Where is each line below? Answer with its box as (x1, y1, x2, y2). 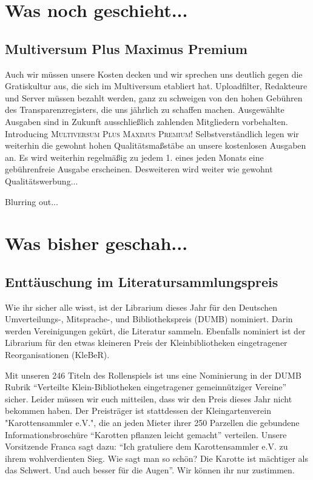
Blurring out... (5, 195, 58, 208)
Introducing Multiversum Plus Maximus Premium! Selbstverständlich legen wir (5, 127, 299, 140)
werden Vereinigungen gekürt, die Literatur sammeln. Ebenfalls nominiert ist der (5, 324, 306, 337)
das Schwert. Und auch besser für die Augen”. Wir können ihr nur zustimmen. (5, 464, 295, 476)
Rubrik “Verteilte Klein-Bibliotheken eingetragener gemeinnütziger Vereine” (5, 380, 287, 393)
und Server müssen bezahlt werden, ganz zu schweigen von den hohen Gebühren (5, 91, 303, 104)
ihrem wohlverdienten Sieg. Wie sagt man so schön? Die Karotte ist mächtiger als (5, 451, 309, 464)
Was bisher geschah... (5, 231, 188, 255)
